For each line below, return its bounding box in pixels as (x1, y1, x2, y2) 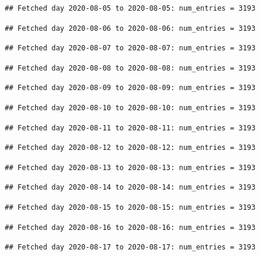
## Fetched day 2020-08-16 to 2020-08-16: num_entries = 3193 (5, 223, 256, 232)
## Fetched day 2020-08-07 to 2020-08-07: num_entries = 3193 (5, 44, 256, 53)
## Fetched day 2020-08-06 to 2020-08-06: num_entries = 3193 (5, 24, 256, 33)
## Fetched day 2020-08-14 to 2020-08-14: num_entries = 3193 (5, 183, 256, 192)
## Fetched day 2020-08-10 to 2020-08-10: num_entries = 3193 (5, 103, 256, 112)
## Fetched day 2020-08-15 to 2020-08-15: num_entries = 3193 (5, 203, 256, 212)
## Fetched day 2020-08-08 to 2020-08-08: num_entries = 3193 (5, 63, 256, 72)
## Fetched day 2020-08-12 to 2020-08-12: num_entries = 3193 (5, 143, 256, 152)
